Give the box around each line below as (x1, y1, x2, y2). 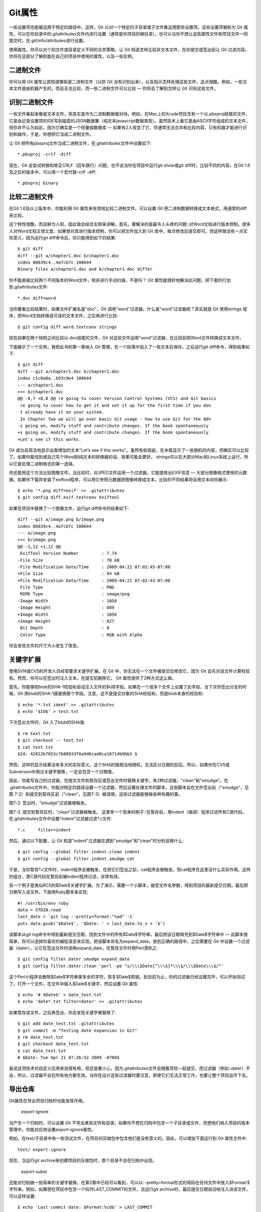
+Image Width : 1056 (17, 611, 117, 617)
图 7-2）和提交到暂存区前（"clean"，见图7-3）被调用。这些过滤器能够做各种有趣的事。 (9, 791, 183, 797)
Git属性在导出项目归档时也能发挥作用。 (9, 1098, 87, 1103)
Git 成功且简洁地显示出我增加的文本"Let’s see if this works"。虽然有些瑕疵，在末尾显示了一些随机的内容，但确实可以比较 (9, 447, 249, 453)
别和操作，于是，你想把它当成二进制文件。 (9, 131, 94, 137)
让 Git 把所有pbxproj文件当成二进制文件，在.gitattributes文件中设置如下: (9, 140, 152, 146)
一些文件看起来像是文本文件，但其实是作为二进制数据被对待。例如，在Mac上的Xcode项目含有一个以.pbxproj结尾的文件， (9, 111, 250, 117)
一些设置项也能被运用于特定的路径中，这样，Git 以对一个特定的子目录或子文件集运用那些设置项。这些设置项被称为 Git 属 (9, 24, 248, 30)
